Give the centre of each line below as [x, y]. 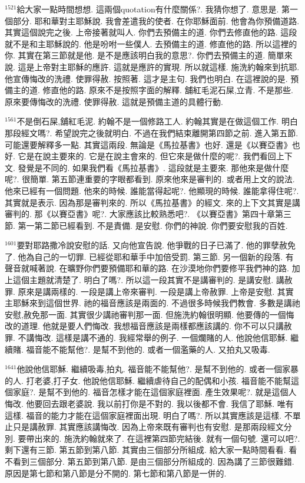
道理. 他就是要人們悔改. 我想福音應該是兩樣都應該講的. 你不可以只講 [152, 326]
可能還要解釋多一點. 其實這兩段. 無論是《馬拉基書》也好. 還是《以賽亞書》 [148, 144]
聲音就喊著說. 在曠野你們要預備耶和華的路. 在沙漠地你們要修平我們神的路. [147, 268]
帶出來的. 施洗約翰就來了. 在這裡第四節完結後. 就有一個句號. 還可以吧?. [163, 438]
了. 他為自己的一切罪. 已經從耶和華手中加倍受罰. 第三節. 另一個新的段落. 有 [149, 256]
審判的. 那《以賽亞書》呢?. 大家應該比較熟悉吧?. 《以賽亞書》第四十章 [140, 214]
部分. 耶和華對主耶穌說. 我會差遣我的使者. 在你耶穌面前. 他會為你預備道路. [156, 20]
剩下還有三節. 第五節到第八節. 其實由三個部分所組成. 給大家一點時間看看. [145, 450]
